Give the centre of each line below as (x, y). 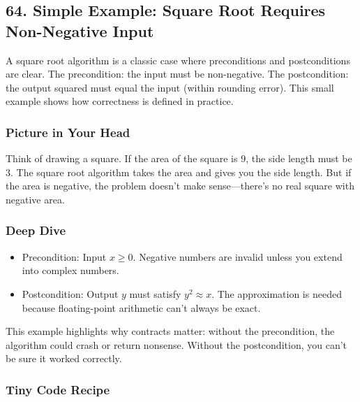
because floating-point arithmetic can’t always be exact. (141, 307)
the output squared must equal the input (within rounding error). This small (170, 87)
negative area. (35, 199)
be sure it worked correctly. (64, 358)
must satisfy (155, 293)
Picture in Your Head (68, 132)
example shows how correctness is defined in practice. (120, 101)
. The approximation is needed (277, 293)
